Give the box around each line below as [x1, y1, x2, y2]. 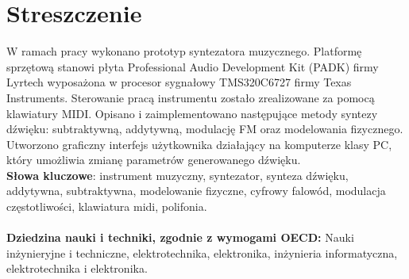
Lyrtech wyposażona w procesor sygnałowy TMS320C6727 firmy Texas [6, 74, 352, 90]
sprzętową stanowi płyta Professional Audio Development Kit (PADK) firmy [6, 58, 379, 75]
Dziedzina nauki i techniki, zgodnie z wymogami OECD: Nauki [6, 229, 354, 246]
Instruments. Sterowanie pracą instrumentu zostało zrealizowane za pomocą [6, 89, 375, 105]
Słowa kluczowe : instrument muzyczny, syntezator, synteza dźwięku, [6, 166, 349, 183]
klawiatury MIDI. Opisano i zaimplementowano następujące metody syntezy [6, 105, 378, 121]
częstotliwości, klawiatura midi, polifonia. [6, 198, 207, 215]
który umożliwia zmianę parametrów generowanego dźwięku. [6, 151, 301, 168]
